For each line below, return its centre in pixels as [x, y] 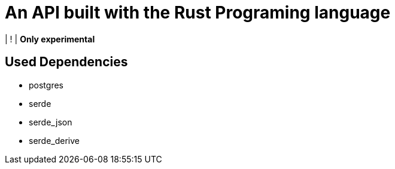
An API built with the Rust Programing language [198, 13]
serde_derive [54, 140]
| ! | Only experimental [50, 39]
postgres [46, 85]
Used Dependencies [66, 62]
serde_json [51, 122]
